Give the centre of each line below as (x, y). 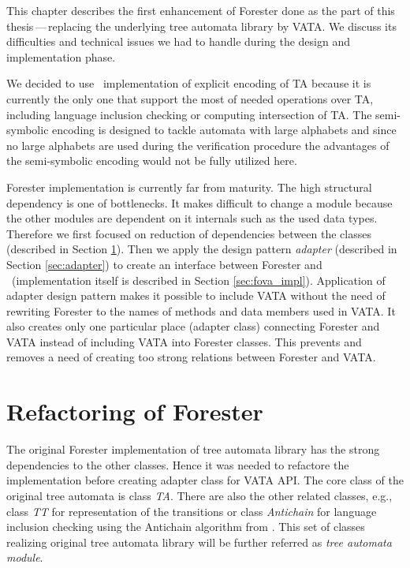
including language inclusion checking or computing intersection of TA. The (189, 114)
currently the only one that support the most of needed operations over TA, (190, 98)
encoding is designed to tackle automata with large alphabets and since (224, 130)
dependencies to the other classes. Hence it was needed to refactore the (178, 464)
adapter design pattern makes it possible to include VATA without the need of (196, 295)
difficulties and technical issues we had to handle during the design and (178, 41)
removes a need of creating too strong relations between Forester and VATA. (191, 357)
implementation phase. (61, 56)
